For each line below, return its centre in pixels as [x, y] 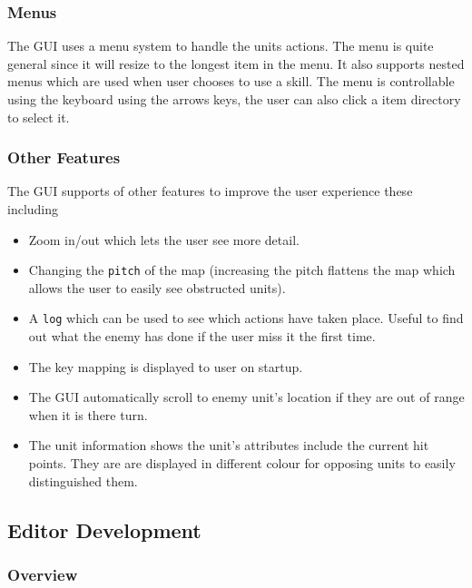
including [33, 209]
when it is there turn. [88, 414]
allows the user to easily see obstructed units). [157, 287]
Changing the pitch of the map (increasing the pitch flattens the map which [242, 270]
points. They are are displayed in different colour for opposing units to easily [242, 463]
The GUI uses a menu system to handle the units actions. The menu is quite [221, 46]
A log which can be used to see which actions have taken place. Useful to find [246, 318]
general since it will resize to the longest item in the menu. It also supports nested [236, 63]
